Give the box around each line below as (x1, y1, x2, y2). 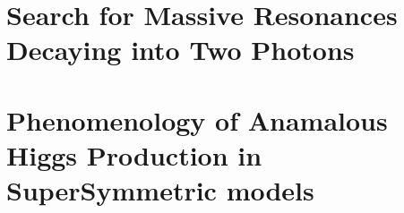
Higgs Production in (6, 136, 262, 173)
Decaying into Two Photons (6, 31, 355, 68)
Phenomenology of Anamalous (6, 101, 388, 138)
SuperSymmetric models (6, 172, 314, 209)
